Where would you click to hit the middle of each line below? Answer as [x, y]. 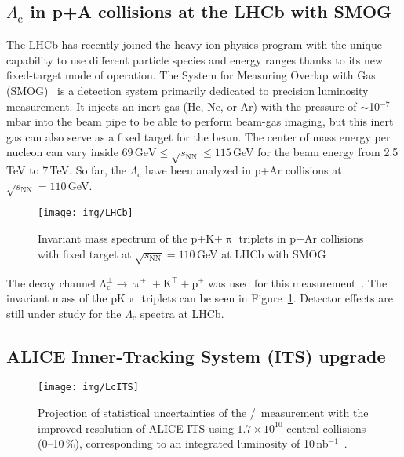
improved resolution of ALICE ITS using [136, 428]
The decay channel [51, 282]
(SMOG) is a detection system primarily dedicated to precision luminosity [187, 90]
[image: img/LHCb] [86, 213]
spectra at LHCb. [182, 313]
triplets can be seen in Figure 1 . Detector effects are [267, 298]
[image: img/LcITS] [88, 388]
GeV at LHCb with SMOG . [266, 253]
